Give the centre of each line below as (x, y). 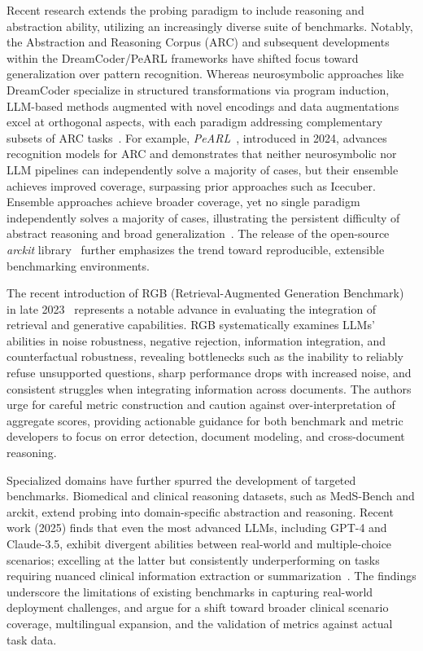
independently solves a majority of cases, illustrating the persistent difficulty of (203, 217)
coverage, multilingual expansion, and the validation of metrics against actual (200, 623)
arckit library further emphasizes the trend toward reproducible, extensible (196, 249)
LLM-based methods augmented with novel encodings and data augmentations (203, 106)
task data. (32, 639)
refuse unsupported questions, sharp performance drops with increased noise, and (209, 373)
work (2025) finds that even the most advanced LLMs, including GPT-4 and (197, 528)
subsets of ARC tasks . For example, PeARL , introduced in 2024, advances (197, 137)
